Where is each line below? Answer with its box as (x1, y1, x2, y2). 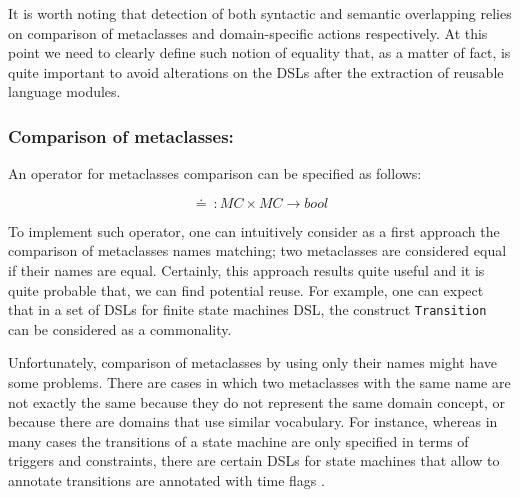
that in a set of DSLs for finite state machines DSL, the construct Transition (8, 299, 487, 320)
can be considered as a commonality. (8, 318, 232, 339)
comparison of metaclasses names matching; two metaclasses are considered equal (8, 240, 507, 261)
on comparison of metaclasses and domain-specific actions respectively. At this (8, 22, 488, 43)
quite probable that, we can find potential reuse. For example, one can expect (8, 279, 484, 300)
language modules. (8, 81, 121, 102)
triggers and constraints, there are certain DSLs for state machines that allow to (8, 450, 500, 471)
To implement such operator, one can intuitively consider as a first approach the (8, 220, 500, 241)
